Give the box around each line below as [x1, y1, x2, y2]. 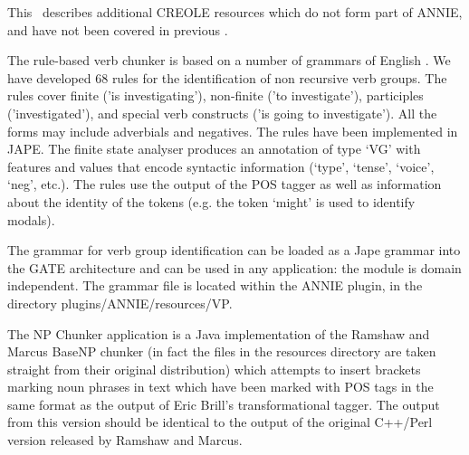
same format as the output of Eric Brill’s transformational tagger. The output [7, 394, 440, 413]
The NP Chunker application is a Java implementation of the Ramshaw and [7, 324, 430, 343]
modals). [7, 210, 55, 229]
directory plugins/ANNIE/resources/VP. [7, 293, 233, 312]
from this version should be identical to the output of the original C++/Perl [7, 412, 433, 431]
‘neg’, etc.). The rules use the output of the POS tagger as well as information [7, 175, 442, 194]
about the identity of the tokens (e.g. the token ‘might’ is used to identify [7, 192, 416, 211]
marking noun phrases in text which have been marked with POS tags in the [7, 377, 434, 396]
